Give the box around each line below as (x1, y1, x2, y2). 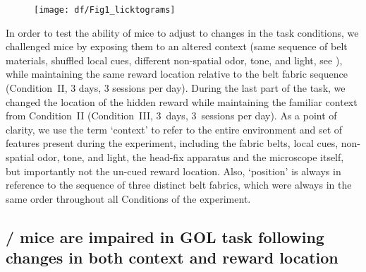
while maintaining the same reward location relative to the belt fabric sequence (6, 66, 348, 81)
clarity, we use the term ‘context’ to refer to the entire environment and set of (6, 122, 343, 136)
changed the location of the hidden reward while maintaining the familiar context (6, 94, 358, 109)
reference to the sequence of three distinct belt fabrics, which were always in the (6, 177, 352, 192)
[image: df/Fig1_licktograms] (34, 5, 176, 15)
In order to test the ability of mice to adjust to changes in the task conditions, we (6, 25, 359, 40)
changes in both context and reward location (6, 247, 338, 268)
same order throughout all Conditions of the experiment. (6, 191, 251, 206)
